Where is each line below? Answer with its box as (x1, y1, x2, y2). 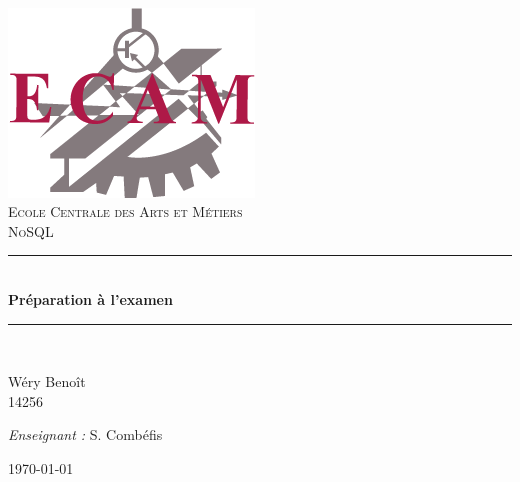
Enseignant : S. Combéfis (8, 424, 163, 445)
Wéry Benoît (8, 371, 86, 392)
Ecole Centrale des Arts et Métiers (8, 201, 243, 222)
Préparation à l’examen (8, 288, 173, 309)
